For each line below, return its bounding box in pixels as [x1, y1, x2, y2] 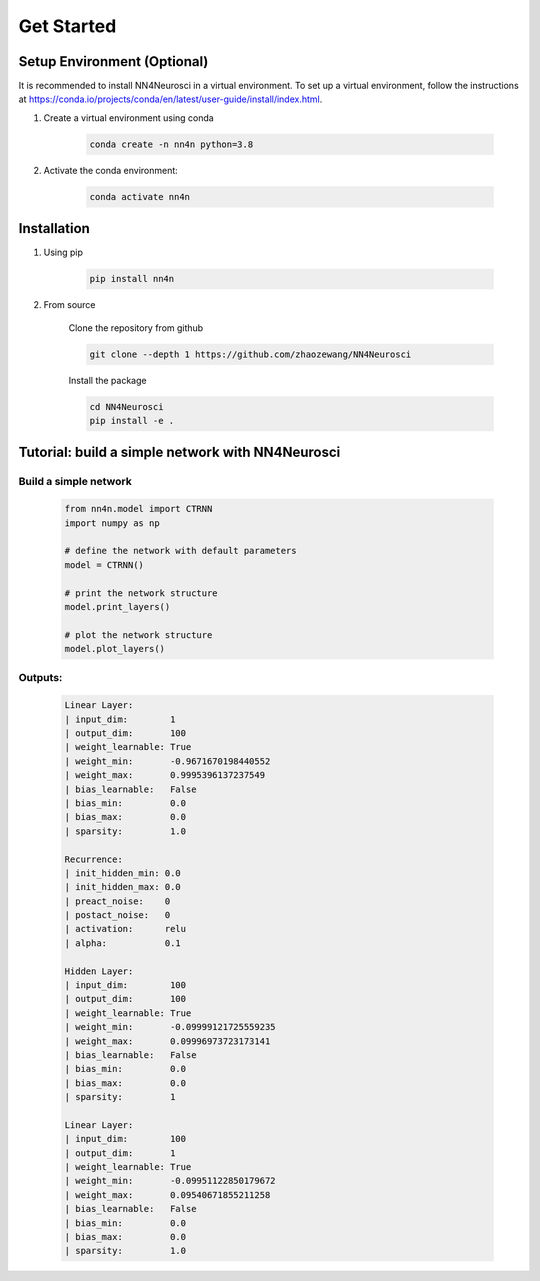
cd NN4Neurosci [89, 401, 164, 412]
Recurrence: [64, 853, 124, 865]
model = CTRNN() [64, 559, 145, 570]
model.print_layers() [64, 601, 171, 612]
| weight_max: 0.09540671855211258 [64, 1189, 271, 1200]
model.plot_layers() [64, 643, 165, 655]
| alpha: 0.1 [64, 937, 182, 949]
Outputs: [18, 671, 63, 685]
